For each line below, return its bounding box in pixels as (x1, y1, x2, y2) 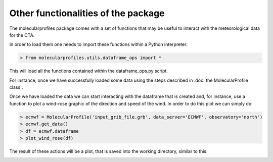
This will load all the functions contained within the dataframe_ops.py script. (9, 68, 168, 74)
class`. (9, 84, 23, 90)
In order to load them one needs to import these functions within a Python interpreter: (9, 41, 188, 47)
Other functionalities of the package (9, 8, 165, 19)
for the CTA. (9, 32, 35, 38)
